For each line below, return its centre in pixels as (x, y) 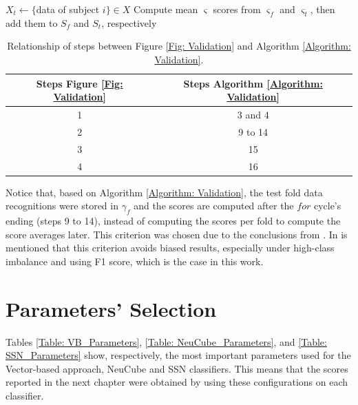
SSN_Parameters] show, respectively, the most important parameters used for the (178, 355)
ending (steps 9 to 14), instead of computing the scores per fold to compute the (173, 221)
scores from (237, 9)
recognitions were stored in (62, 206)
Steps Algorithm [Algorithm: (253, 83)
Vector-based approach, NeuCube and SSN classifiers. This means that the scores (177, 368)
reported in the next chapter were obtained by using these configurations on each (177, 382)
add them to (32, 22)
